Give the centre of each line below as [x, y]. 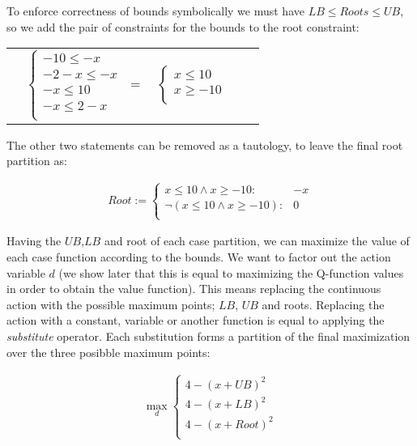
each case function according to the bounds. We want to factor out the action [199, 256]
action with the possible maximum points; [111, 304]
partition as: [37, 161]
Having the [34, 241]
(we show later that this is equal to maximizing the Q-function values [231, 272]
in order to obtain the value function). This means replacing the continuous [194, 289]
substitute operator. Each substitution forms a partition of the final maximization [208, 336]
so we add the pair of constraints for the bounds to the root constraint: [183, 26]
